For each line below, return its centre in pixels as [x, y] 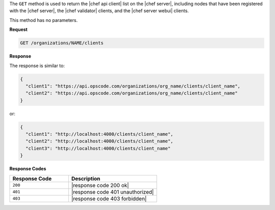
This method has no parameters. [44, 20]
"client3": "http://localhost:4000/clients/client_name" [98, 148]
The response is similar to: [37, 66]
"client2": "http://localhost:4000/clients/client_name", [100, 141]
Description [86, 178]
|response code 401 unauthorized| [113, 192]
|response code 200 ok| [100, 185]
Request [19, 29]
